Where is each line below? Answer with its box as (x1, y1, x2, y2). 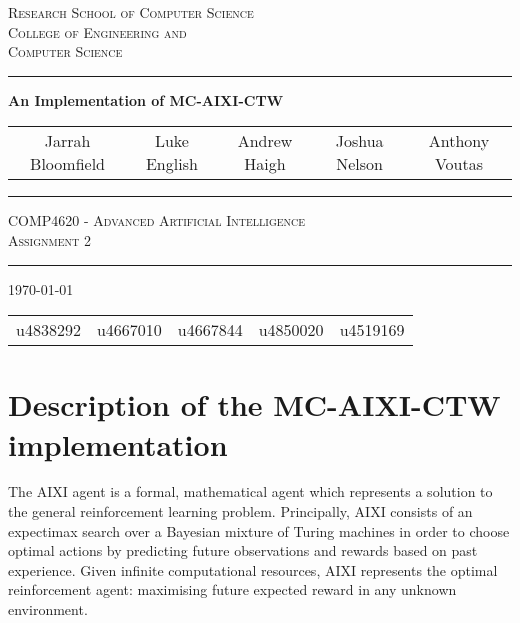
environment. (8, 599, 88, 620)
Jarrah (44, 129, 91, 153)
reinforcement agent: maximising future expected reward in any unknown (8, 579, 457, 600)
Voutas (434, 152, 484, 176)
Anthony (428, 129, 490, 153)
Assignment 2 (8, 229, 91, 250)
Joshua (335, 129, 384, 153)
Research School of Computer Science (8, 2, 254, 22)
